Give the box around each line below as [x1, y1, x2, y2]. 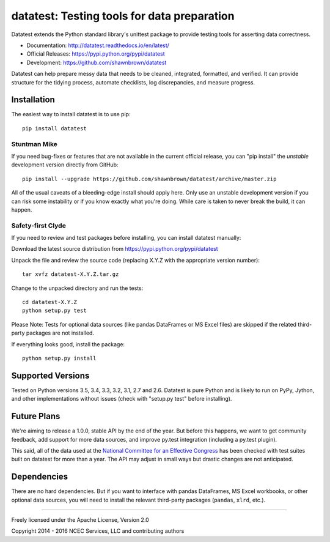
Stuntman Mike [11, 139, 58, 148]
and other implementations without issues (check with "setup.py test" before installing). [11, 395, 232, 403]
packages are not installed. [26, 329, 95, 336]
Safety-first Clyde [11, 221, 67, 229]
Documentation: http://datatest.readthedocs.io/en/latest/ [26, 42, 169, 49]
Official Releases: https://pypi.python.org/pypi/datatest [26, 50, 165, 58]
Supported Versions [11, 370, 90, 381]
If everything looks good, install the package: [11, 340, 125, 348]
